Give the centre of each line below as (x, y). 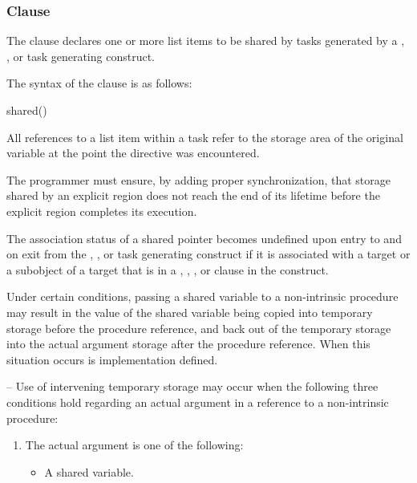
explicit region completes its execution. (102, 211)
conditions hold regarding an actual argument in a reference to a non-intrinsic (198, 402)
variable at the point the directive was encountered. (133, 153)
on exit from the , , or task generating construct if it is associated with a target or (208, 254)
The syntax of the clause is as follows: (99, 83)
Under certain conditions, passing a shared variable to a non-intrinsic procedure (202, 296)
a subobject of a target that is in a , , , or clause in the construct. (168, 269)
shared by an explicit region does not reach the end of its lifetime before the (193, 195)
